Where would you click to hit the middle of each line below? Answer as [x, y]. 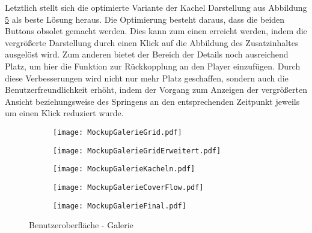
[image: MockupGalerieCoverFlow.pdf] [128, 187]
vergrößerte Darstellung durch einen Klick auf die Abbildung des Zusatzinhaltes [152, 42]
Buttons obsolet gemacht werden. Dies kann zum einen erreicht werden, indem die [156, 31]
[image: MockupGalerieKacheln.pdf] [124, 169]
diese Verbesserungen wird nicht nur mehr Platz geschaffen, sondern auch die [147, 78]
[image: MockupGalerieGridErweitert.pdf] [137, 151]
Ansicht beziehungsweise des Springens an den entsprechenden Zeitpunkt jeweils [152, 101]
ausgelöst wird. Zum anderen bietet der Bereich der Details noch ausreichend [147, 54]
